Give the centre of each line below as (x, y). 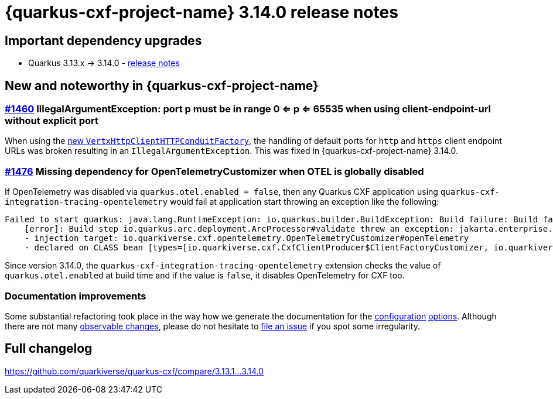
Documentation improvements (76, 296)
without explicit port (52, 121)
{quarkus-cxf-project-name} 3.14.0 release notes (202, 12)
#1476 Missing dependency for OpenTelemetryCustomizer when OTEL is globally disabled (214, 171)
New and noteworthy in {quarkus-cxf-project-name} (162, 85)
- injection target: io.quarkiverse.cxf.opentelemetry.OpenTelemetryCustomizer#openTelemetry (247, 238)
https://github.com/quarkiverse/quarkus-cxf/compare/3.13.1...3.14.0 (134, 371)
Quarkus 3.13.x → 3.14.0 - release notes (104, 63)
